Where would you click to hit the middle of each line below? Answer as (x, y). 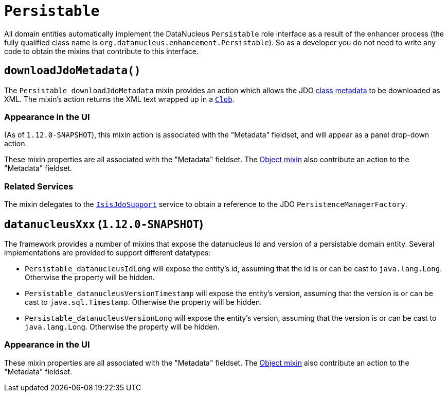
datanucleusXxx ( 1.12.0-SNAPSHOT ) (104, 224)
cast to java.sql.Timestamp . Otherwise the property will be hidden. (144, 302)
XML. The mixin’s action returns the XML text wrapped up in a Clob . (119, 99)
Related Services (39, 186)
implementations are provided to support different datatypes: (107, 252)
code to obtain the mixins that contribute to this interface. (101, 51)
